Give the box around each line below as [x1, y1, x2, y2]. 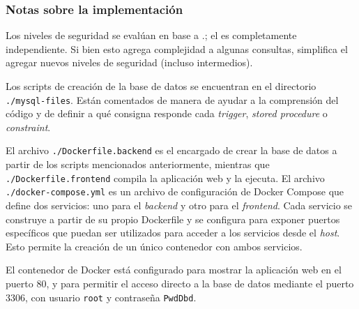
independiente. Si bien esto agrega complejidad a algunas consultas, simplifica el [6, 41, 348, 56]
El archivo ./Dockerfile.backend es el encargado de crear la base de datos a [6, 143, 337, 158]
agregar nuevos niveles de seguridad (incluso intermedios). [6, 55, 253, 70]
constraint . [6, 119, 51, 134]
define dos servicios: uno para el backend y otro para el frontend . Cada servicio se [6, 198, 353, 212]
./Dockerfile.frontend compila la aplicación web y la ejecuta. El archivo [6, 170, 325, 185]
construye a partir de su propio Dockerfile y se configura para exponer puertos [6, 211, 340, 226]
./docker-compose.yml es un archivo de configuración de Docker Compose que [6, 184, 344, 199]
